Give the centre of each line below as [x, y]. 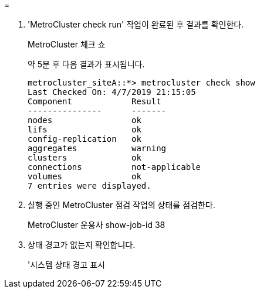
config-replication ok [85, 139]
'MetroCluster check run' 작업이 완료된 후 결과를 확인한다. [136, 24]
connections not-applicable [114, 167]
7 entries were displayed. [90, 186]
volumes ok [85, 176]
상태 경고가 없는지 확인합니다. [82, 245]
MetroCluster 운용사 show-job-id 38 [97, 225]
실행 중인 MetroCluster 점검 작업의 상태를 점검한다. [121, 205]
